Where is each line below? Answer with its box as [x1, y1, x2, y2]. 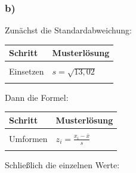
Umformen [9, 132, 48, 145]
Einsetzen [9, 65, 44, 78]
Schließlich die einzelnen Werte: [5, 158, 120, 171]
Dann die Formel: [5, 91, 69, 103]
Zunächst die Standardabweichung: [5, 24, 132, 36]
